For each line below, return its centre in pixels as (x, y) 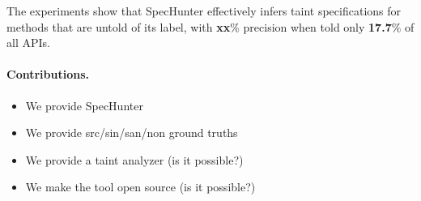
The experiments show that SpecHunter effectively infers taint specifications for (204, 11)
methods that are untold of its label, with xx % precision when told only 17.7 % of (210, 26)
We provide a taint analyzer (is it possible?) (134, 159)
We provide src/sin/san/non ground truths (132, 133)
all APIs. (28, 43)
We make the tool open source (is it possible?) (140, 187)
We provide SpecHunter (84, 105)
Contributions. (48, 74)
